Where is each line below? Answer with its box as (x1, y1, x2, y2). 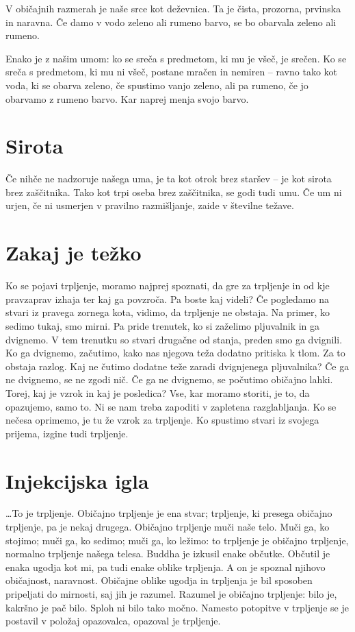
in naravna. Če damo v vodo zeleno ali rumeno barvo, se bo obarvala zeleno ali (5, 14, 337, 29)
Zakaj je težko (5, 239, 142, 267)
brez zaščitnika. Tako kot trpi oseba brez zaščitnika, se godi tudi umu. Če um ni (5, 184, 342, 199)
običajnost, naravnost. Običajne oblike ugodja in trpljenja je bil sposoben (5, 573, 313, 587)
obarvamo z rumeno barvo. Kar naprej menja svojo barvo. (5, 91, 249, 106)
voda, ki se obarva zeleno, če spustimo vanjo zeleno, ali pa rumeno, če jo (5, 77, 308, 92)
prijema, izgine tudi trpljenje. (5, 426, 129, 440)
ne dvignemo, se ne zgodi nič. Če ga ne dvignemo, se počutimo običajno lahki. (5, 372, 333, 387)
